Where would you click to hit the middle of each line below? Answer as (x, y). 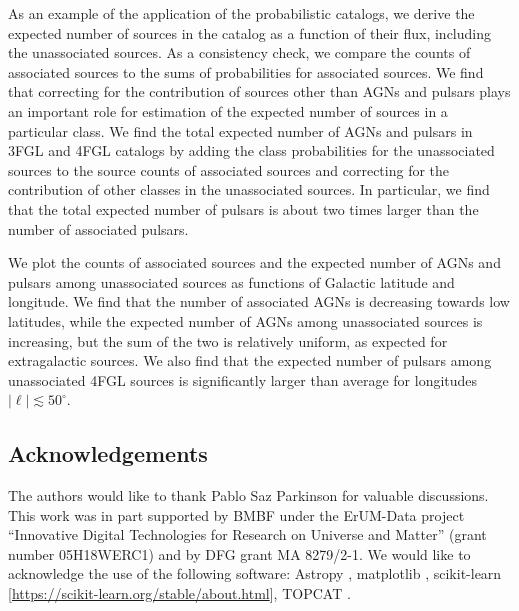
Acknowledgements (108, 453)
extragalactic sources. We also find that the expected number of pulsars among (250, 360)
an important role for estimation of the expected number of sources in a (228, 110)
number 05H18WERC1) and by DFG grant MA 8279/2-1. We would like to (239, 553)
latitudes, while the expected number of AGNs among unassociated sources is (245, 320)
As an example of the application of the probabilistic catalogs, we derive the (241, 13)
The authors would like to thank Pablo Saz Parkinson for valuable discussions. (248, 495)
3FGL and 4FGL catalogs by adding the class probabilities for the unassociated (251, 150)
